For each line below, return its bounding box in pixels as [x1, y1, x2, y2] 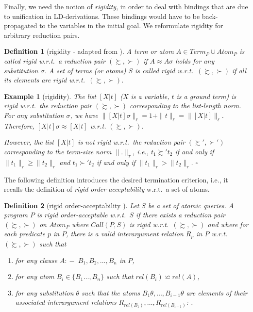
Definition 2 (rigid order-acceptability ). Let [4, 200, 139, 210]
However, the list [4, 137, 54, 147]
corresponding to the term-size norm [4, 146, 112, 156]
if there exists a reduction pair [136, 210, 225, 220]
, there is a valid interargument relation [66, 229, 184, 239]
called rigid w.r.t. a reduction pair [4, 55, 106, 66]
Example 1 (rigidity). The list [4, 91, 96, 101]
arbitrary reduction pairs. [4, 30, 80, 40]
